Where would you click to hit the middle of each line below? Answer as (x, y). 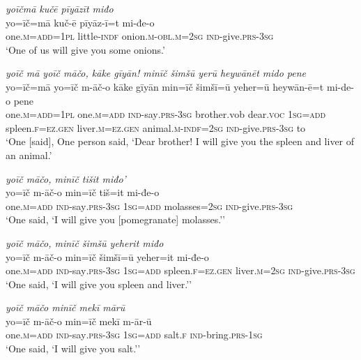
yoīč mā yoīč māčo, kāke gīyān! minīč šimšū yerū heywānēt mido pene (156, 73)
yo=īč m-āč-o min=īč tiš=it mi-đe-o (83, 192)
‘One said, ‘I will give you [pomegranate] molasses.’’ (115, 219)
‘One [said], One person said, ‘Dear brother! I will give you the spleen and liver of (180, 141)
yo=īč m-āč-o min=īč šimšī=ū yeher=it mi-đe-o (107, 256)
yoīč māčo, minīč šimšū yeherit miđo (85, 242)
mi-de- (340, 86)
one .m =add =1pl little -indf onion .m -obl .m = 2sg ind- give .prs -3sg (140, 36)
